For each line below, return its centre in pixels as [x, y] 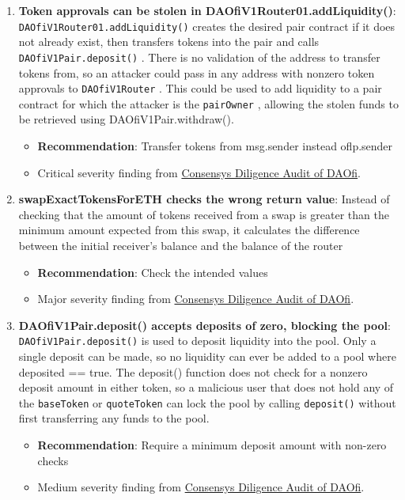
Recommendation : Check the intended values [153, 272]
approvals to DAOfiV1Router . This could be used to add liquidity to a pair [200, 88]
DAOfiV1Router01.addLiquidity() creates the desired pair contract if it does [207, 26]
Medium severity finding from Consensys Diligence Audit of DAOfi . [201, 487]
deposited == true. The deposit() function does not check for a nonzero [193, 371]
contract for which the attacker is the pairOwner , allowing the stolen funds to [208, 103]
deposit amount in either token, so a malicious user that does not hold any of [206, 387]
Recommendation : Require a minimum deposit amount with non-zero [212, 445]
